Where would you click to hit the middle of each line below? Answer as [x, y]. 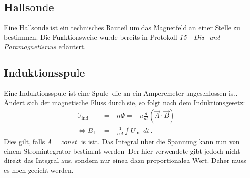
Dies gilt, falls [24, 141]
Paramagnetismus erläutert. [45, 46]
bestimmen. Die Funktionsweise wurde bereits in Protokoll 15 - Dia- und [112, 37]
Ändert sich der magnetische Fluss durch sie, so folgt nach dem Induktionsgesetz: [125, 102]
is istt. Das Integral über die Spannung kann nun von [160, 141]
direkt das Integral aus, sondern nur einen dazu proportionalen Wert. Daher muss [125, 160]
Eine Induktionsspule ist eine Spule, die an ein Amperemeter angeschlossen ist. [121, 93]
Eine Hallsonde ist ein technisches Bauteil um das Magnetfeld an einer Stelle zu [122, 27]
